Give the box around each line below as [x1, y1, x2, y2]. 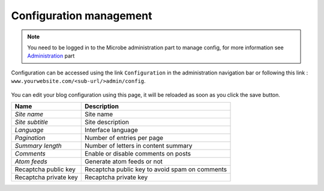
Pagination [14, 133, 46, 142]
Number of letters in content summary [84, 141, 193, 150]
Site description [84, 118, 129, 126]
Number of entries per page [84, 133, 164, 142]
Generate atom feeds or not [84, 157, 163, 165]
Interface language [84, 126, 138, 134]
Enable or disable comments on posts [84, 149, 191, 157]
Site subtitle [14, 118, 48, 126]
